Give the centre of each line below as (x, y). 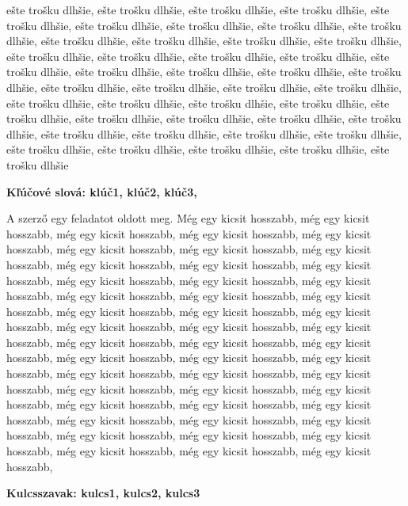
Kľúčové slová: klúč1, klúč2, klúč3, (102, 191)
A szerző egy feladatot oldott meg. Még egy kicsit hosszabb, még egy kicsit (188, 218)
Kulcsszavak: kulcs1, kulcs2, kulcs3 (103, 493)
